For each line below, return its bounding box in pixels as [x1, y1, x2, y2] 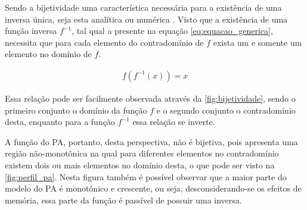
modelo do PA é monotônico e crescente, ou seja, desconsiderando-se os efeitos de [5, 182, 302, 195]
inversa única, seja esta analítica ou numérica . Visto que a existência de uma [5, 12, 288, 25]
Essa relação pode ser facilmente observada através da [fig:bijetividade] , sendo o [5, 92, 296, 104]
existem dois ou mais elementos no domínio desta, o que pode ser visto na [5, 158, 275, 171]
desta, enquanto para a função [5, 115, 115, 128]
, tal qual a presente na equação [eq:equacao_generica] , [72, 24, 273, 37]
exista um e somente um [213, 36, 302, 48]
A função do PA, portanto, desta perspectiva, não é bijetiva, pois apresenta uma [5, 135, 298, 148]
